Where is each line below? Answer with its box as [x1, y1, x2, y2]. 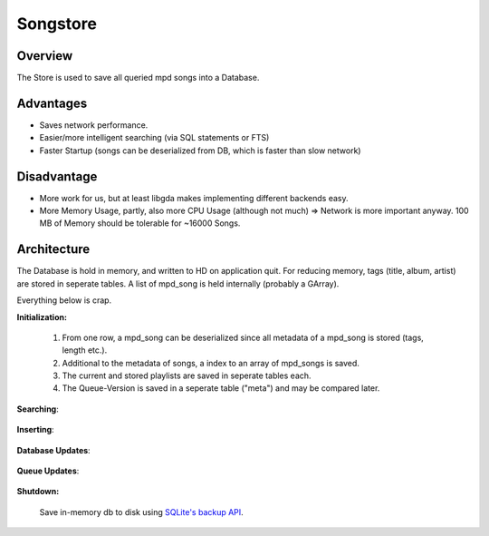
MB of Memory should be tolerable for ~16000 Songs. [39, 218, 241, 229]
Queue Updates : [16, 465, 80, 476]
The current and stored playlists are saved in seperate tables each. [62, 370, 312, 381]
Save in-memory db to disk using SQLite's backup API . [39, 506, 244, 517]
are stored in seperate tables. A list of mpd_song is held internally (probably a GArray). [16, 278, 340, 289]
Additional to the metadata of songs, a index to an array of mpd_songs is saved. [62, 357, 360, 368]
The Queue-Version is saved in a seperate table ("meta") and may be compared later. [62, 383, 380, 394]
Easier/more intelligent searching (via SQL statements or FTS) [39, 132, 270, 143]
